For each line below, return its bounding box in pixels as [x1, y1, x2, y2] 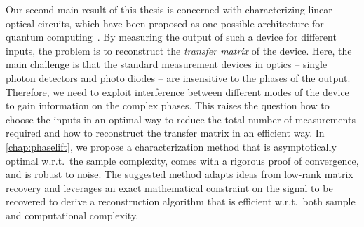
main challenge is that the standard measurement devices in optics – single [6, 57, 328, 71]
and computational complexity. [6, 207, 139, 222]
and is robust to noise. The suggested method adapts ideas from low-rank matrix [6, 167, 353, 181]
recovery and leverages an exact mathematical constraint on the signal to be [6, 180, 333, 195]
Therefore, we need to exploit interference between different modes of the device [6, 84, 349, 99]
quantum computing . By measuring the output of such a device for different [6, 29, 337, 44]
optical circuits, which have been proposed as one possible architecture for [6, 15, 324, 30]
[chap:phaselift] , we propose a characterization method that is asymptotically [6, 139, 337, 153]
